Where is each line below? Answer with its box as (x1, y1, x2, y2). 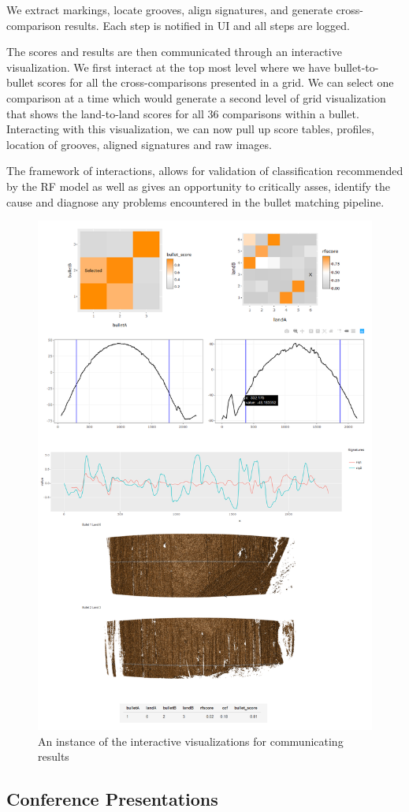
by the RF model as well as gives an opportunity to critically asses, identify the (6, 177, 391, 194)
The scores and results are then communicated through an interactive (6, 43, 342, 60)
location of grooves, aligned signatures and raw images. (6, 136, 272, 152)
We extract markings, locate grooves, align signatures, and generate (6, 2, 333, 17)
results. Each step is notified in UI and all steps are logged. (65, 17, 351, 33)
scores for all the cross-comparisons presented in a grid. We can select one (37, 74, 394, 91)
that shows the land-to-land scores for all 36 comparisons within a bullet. (6, 105, 359, 121)
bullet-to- (333, 58, 379, 75)
